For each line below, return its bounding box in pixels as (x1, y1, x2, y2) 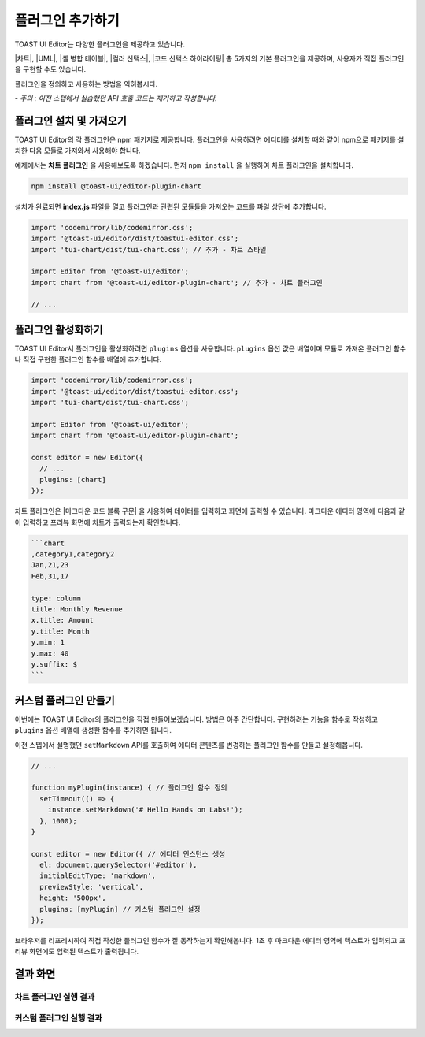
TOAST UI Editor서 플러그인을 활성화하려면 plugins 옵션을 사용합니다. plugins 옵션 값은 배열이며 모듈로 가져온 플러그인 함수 (14, 344, 407, 353)
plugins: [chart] (39, 475, 106, 484)
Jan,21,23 (31, 560, 69, 570)
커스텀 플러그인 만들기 (14, 693, 116, 707)
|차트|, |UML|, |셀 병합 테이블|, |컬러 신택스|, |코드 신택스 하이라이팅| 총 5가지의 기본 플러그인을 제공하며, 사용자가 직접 (14, 54, 377, 63)
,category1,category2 (31, 550, 115, 559)
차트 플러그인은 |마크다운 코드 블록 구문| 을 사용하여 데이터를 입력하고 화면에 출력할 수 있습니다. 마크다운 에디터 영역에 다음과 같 (14, 507, 405, 516)
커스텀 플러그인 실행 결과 (14, 1013, 102, 1024)
